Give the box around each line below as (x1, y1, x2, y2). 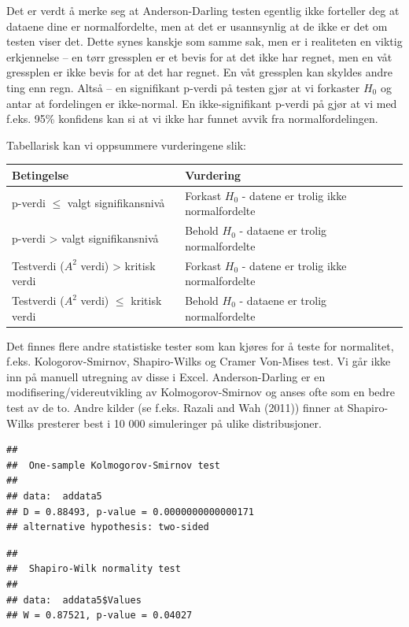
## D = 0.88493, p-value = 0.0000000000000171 (6, 506, 254, 518)
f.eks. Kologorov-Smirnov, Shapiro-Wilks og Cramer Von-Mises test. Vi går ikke (6, 353, 391, 369)
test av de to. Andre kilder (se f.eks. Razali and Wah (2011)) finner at (6, 399, 345, 416)
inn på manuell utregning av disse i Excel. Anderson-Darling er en (6, 368, 326, 384)
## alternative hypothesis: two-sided (6, 521, 209, 533)
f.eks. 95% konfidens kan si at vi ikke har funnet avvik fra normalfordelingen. (6, 110, 378, 127)
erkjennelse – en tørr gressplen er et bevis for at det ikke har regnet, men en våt (6, 48, 392, 65)
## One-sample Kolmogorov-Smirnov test (6, 459, 221, 471)
